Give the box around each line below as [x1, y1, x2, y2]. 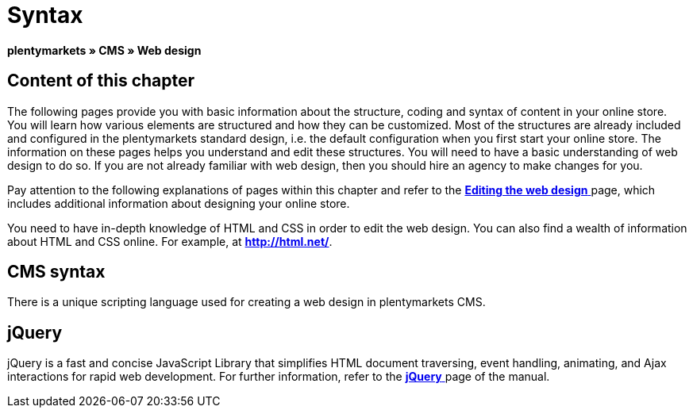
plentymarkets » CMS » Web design [7, 43, 202, 57]
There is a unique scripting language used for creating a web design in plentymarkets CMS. [7, 295, 486, 309]
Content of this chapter [7, 71, 195, 91]
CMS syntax [7, 262, 106, 282]
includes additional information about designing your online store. [7, 196, 350, 210]
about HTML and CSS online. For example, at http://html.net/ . [7, 234, 333, 248]
